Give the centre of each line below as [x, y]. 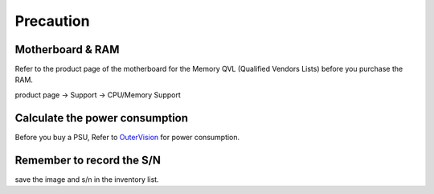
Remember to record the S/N [88, 160]
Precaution [52, 21]
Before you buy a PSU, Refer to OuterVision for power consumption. [127, 137]
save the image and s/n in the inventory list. [87, 179]
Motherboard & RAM [67, 50]
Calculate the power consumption [102, 118]
